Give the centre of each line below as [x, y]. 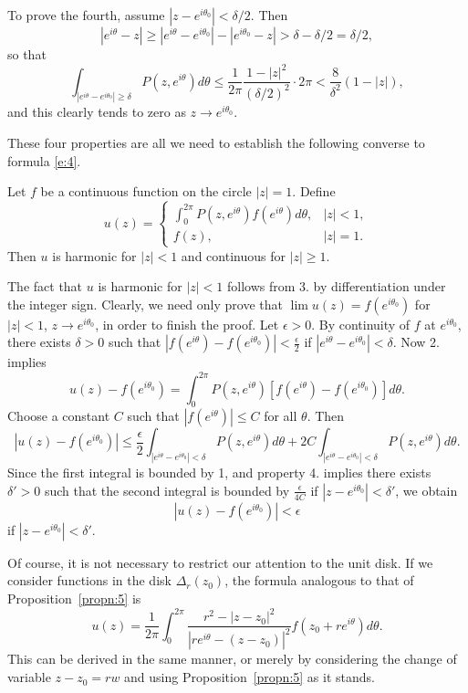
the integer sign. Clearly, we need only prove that [145, 304]
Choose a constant [59, 416]
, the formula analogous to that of [319, 580]
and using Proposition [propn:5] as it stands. [250, 677]
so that [27, 54]
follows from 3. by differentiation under [337, 286]
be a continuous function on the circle [146, 191]
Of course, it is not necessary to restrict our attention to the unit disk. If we [220, 562]
